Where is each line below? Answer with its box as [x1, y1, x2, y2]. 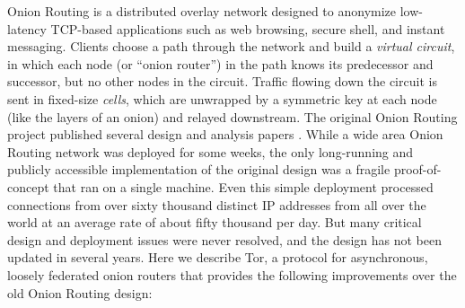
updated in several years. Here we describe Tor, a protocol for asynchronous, [7, 248, 428, 267]
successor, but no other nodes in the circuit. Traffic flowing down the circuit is [7, 72, 437, 91]
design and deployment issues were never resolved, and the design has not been [7, 230, 443, 249]
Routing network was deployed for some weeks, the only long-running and [7, 142, 414, 161]
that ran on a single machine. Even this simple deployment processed [53, 177, 434, 196]
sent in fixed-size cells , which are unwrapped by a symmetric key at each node [7, 89, 437, 108]
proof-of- [393, 160, 442, 179]
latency [7, 19, 47, 38]
